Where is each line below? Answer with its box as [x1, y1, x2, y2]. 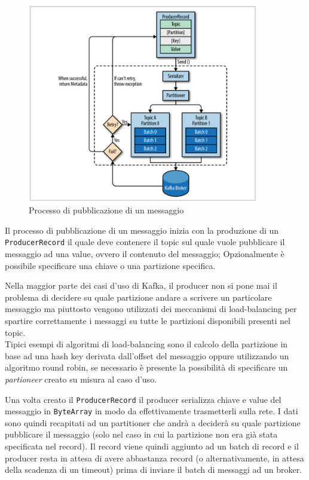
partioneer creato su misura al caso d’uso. [5, 372, 157, 385]
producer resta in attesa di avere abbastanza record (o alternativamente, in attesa [5, 451, 304, 464]
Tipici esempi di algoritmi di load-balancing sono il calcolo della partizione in [5, 338, 288, 350]
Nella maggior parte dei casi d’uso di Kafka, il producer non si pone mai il [5, 279, 277, 292]
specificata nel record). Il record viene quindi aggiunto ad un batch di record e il [5, 440, 299, 453]
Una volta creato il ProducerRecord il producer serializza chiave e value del [5, 393, 282, 405]
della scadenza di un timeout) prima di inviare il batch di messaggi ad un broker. [5, 463, 302, 476]
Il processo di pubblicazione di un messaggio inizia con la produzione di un [5, 224, 279, 236]
